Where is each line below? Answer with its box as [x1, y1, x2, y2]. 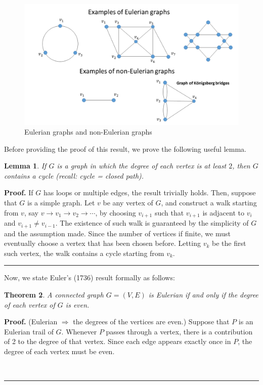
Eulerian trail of [4, 326, 54, 336]
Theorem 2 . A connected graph [4, 289, 104, 300]
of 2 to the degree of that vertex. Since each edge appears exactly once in [4, 336, 231, 347]
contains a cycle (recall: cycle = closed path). [4, 170, 144, 181]
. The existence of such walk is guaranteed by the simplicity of [55, 218, 249, 228]
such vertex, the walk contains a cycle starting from [4, 247, 164, 258]
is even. [65, 299, 90, 310]
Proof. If [4, 187, 33, 198]
